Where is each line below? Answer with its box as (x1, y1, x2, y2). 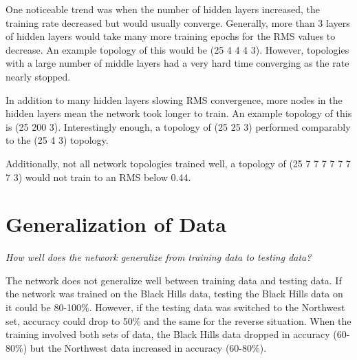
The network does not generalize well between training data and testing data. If (6, 273, 342, 287)
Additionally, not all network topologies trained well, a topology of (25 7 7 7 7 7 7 (6, 156, 351, 170)
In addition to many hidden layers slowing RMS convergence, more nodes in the (6, 92, 343, 107)
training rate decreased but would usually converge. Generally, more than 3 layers (6, 15, 350, 30)
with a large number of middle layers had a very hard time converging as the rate (6, 56, 349, 70)
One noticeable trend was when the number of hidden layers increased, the (6, 2, 320, 16)
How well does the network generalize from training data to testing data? (6, 250, 312, 264)
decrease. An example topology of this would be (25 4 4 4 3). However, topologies (6, 42, 349, 56)
